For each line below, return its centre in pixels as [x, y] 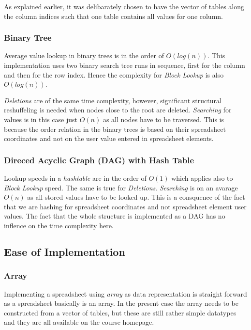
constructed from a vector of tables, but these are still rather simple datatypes [120, 312]
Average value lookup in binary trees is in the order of [84, 55]
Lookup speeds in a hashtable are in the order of [75, 178]
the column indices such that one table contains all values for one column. [113, 16]
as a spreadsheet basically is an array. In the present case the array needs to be [121, 303]
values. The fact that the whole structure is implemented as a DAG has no [115, 216]
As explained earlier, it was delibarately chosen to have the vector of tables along [124, 6]
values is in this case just [41, 119]
